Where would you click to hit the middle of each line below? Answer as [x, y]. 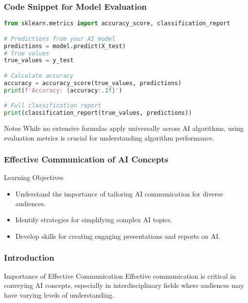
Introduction [29, 258]
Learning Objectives [34, 177]
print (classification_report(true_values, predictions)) [98, 113]
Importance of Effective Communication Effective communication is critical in [120, 276]
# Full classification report [53, 106]
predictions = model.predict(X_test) [65, 46]
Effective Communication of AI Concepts [86, 159]
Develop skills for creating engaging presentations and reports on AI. [118, 236]
